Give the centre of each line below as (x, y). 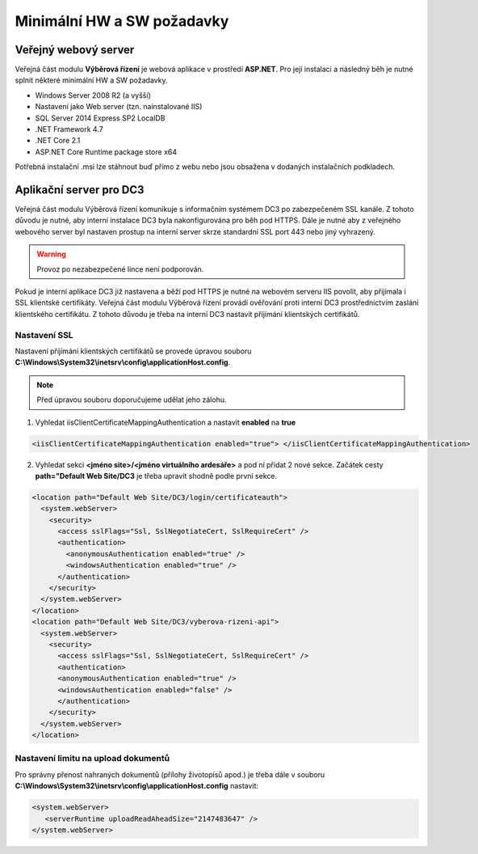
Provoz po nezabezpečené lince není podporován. (120, 269)
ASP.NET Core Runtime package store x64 (106, 152)
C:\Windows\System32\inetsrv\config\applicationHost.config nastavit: (136, 786)
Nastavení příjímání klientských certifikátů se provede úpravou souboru (133, 351)
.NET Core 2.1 (58, 141)
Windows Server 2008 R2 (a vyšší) (93, 95)
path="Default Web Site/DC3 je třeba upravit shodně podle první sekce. (156, 476)
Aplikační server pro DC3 (80, 190)
